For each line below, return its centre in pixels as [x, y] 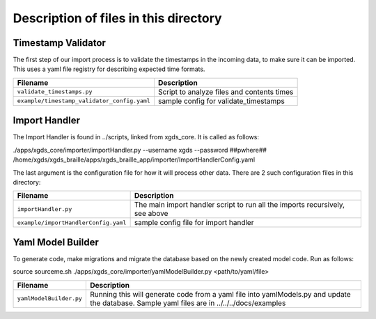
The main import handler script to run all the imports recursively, [239, 205]
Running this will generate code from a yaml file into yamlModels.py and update [220, 294]
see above [151, 214]
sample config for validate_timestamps [221, 101]
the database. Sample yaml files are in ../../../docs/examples [188, 303]
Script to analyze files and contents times [226, 92]
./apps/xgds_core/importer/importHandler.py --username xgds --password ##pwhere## [140, 150]
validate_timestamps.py [55, 92]
